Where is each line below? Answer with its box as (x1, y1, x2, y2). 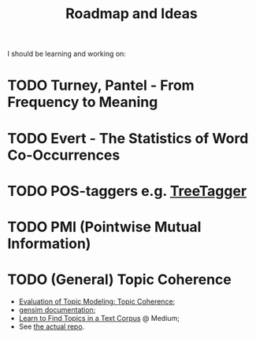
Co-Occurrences (7, 146, 121, 164)
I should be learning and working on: (7, 49, 127, 59)
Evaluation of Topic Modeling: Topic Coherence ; (18, 297, 176, 306)
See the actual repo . (18, 322, 85, 331)
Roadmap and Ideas (65, 5, 198, 23)
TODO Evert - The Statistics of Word (7, 129, 249, 147)
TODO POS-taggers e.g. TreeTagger (7, 182, 247, 200)
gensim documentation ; (18, 304, 96, 315)
